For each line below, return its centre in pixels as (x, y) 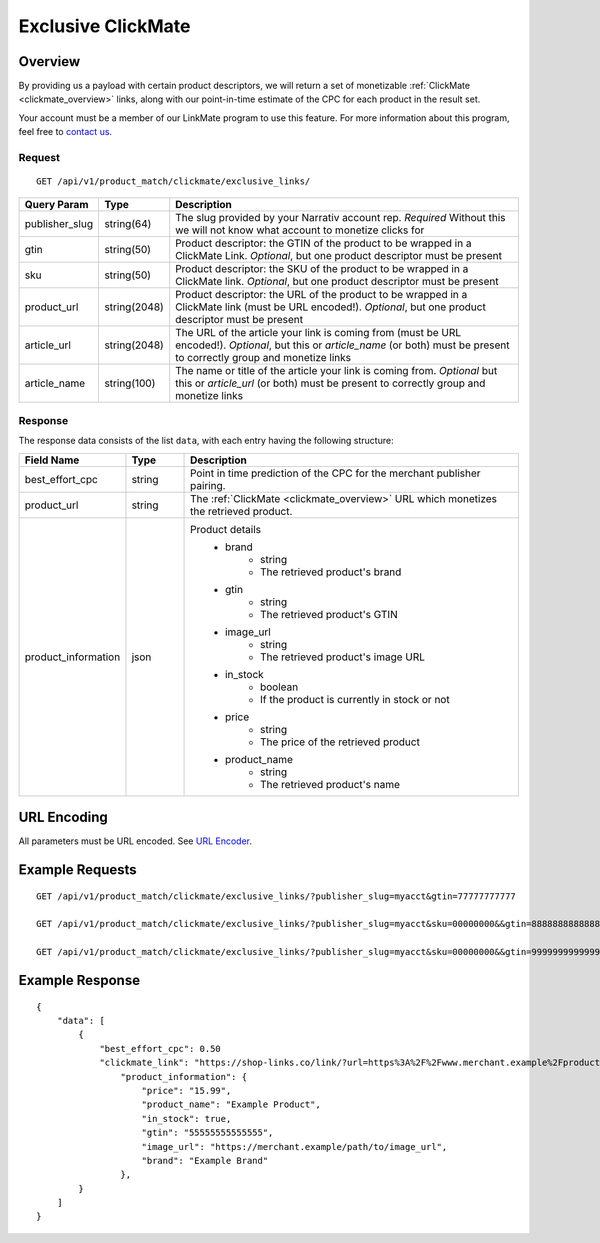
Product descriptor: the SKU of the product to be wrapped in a (322, 268)
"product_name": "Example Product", (231, 1104)
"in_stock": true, (186, 1118)
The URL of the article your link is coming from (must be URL (318, 332)
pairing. (208, 485)
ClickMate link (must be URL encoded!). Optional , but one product (331, 307)
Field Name (52, 460)
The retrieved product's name (330, 784)
